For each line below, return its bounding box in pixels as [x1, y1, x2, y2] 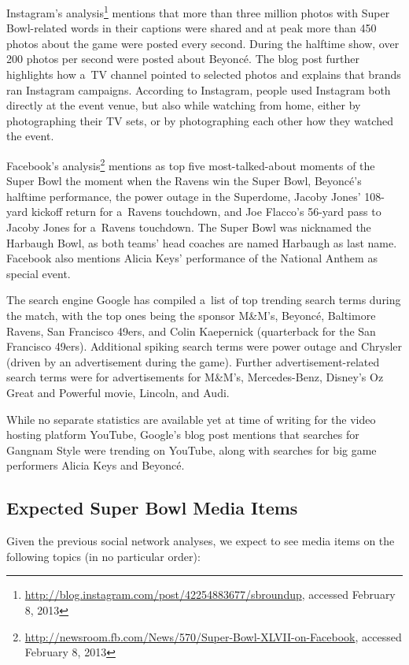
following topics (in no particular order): [6, 548, 201, 564]
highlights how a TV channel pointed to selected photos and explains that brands [6, 66, 401, 83]
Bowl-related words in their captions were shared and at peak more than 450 [6, 20, 377, 36]
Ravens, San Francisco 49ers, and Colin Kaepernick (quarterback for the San [6, 322, 376, 339]
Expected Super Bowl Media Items [6, 496, 298, 520]
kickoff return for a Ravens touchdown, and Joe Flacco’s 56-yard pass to [31, 203, 381, 220]
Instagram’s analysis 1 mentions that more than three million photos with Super [6, 2, 390, 20]
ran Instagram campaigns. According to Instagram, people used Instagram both [6, 81, 391, 98]
